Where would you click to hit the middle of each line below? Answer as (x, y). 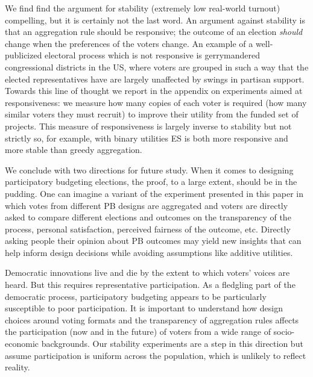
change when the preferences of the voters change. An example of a (129, 43)
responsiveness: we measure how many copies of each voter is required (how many (156, 102)
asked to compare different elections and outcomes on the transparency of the (148, 217)
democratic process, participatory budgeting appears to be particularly (136, 296)
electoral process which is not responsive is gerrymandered (153, 55)
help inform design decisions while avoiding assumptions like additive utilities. (149, 252)
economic (22, 344)
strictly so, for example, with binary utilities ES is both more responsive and (147, 138)
